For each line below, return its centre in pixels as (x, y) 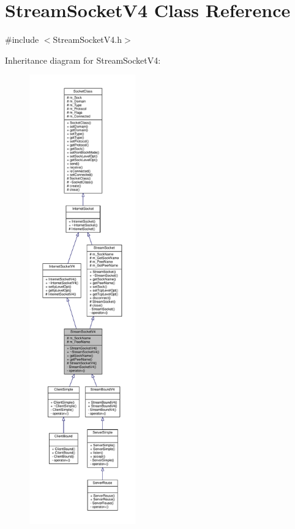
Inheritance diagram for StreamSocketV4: (83, 60)
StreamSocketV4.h (87, 39)
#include (22, 39)
